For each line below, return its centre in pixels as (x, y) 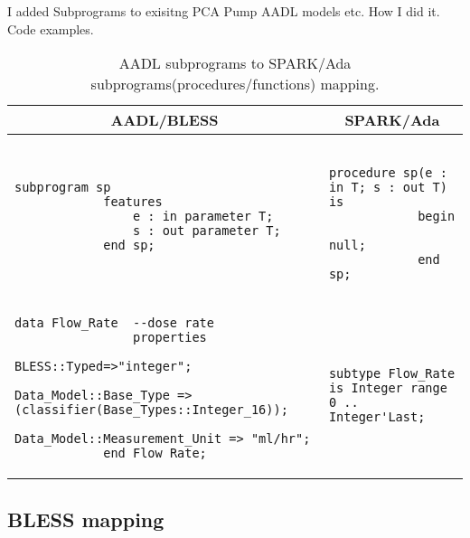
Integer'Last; (377, 417)
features (133, 202)
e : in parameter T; (203, 217)
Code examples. (51, 28)
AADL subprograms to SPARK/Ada (235, 63)
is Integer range (388, 388)
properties (169, 338)
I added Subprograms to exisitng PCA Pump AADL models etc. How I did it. (224, 11)
